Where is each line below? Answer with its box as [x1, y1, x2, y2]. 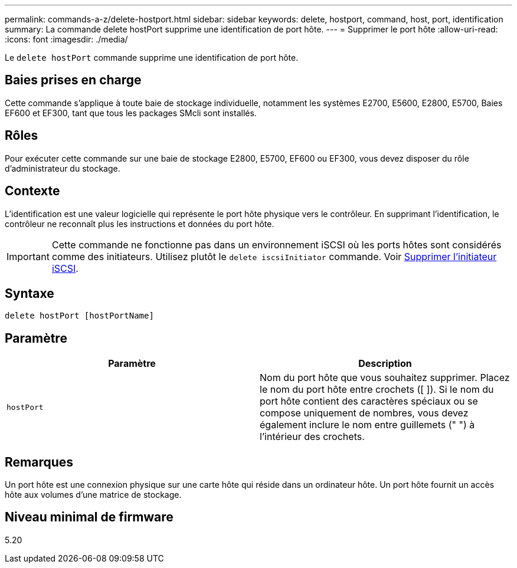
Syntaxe [5, 285, 54, 301]
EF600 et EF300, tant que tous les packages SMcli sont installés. [5, 107, 257, 118]
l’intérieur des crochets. [260, 431, 365, 443]
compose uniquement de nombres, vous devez [260, 407, 469, 419]
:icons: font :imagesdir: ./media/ [5, 34, 128, 44]
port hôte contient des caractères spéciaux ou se [260, 395, 478, 408]
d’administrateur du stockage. [5, 163, 120, 173]
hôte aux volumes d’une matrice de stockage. [5, 490, 182, 500]
